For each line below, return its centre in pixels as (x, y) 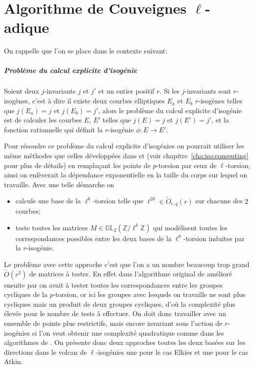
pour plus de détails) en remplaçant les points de (77, 165)
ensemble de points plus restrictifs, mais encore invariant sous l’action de (113, 323)
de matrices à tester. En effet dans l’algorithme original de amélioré (131, 274)
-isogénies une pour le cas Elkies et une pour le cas (172, 352)
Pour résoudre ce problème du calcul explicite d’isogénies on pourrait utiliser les (124, 146)
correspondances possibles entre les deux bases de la (93, 238)
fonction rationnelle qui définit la (53, 129)
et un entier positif (126, 91)
